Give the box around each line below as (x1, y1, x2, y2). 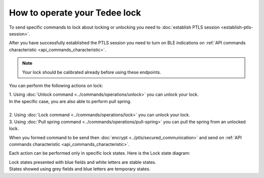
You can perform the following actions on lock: (9, 83, 103, 89)
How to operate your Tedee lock (9, 7, 141, 18)
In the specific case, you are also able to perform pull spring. (9, 98, 132, 104)
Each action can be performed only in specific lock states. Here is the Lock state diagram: (9, 150, 191, 156)
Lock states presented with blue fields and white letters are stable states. (9, 159, 156, 165)
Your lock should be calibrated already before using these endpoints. (22, 69, 161, 75)
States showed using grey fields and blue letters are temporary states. (9, 166, 151, 172)
